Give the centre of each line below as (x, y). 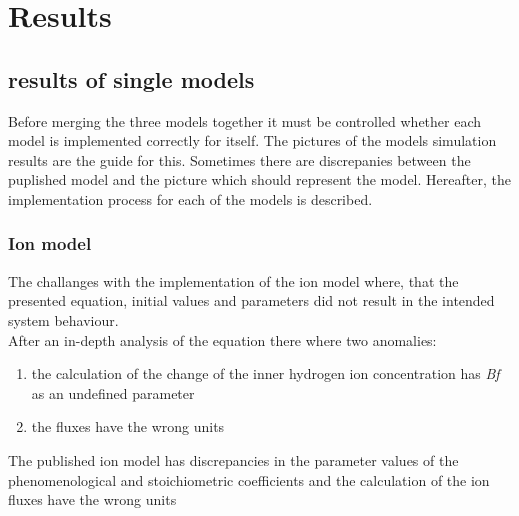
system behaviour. (63, 319)
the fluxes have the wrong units (128, 426)
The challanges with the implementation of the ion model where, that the (233, 280)
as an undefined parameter (113, 392)
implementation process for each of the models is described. (190, 198)
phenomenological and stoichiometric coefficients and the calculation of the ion (249, 479)
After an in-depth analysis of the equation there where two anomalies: (222, 339)
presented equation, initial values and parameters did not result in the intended (251, 300)
